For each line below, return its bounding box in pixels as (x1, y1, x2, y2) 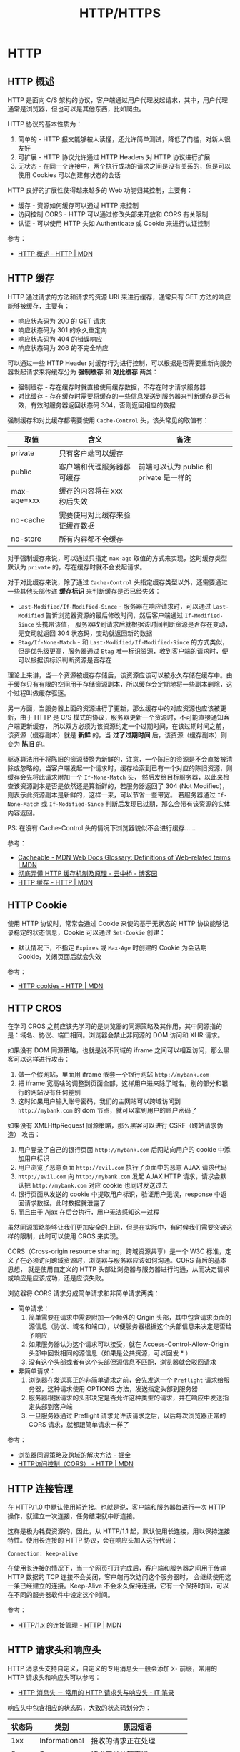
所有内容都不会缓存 (59, 534, 124, 544)
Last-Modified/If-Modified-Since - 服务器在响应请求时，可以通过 (17, 602, 212, 610)
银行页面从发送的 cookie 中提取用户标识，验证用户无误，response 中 (17, 1190, 221, 1198)
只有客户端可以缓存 (59, 448, 124, 458)
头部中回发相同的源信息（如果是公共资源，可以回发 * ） (28, 1349, 192, 1358)
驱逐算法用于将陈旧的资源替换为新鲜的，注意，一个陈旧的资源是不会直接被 (7, 755, 226, 763)
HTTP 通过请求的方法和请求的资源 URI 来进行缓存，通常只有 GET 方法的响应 (7, 292, 231, 301)
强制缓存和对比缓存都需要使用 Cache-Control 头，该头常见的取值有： (7, 416, 209, 424)
